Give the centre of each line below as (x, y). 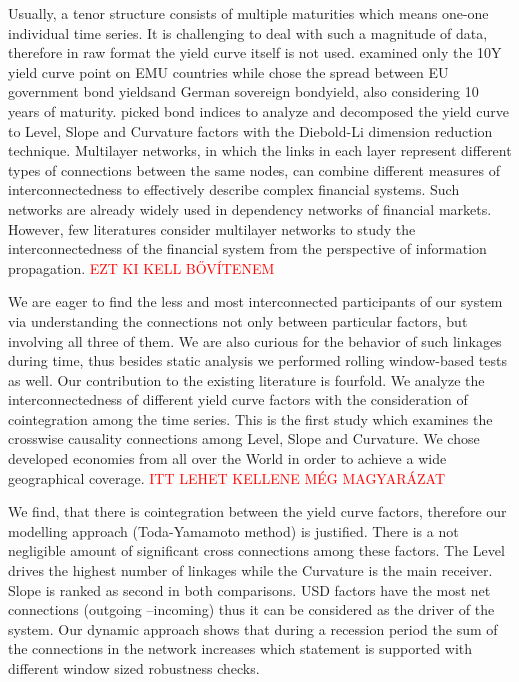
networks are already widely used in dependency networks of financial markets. (250, 208)
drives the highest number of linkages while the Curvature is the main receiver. (250, 570)
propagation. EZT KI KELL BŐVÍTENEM (141, 267)
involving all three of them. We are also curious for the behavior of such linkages (255, 340)
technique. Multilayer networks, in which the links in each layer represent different (260, 150)
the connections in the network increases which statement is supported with (240, 648)
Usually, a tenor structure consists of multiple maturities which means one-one (248, 13)
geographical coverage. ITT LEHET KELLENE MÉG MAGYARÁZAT (227, 477)
